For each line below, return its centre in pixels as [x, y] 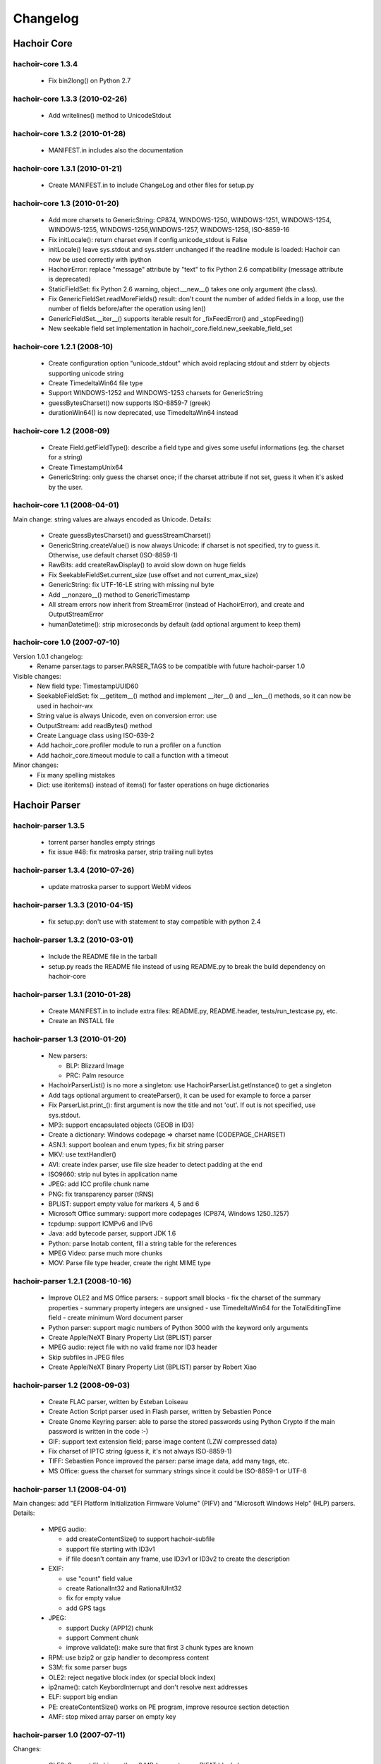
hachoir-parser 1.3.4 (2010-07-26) [74, 870]
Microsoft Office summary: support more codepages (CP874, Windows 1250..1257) [169, 1214]
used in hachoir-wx [65, 706]
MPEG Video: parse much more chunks [105, 1253]
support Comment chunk [102, 1638]
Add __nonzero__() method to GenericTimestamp [119, 594]
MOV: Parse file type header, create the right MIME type [129, 1263]
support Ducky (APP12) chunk [110, 1628]
